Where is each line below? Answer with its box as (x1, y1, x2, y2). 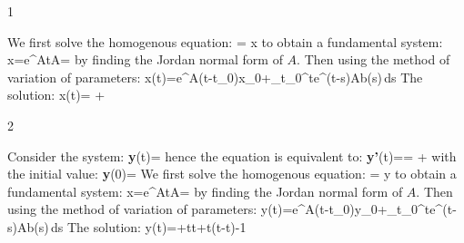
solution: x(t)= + (7, 85, 106, 104)
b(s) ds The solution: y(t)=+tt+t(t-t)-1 (26, 217, 247, 236)
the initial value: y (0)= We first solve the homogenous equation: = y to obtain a (7, 164, 457, 183)
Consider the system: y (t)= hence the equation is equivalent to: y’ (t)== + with (7, 146, 457, 165)
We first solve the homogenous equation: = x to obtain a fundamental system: (7, 32, 443, 51)
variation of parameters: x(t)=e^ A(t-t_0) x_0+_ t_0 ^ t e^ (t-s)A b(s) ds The (7, 67, 423, 86)
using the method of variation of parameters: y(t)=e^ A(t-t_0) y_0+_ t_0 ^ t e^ (7, 199, 443, 219)
